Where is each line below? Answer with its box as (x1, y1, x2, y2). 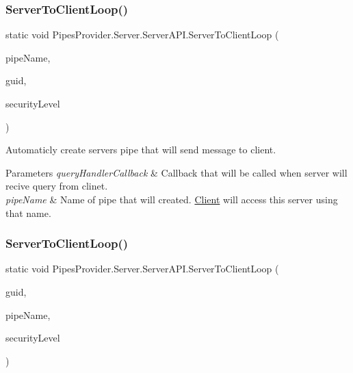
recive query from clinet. (5, 179, 108, 193)
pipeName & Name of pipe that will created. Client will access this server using (5, 192, 338, 206)
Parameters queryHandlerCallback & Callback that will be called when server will (5, 165, 348, 179)
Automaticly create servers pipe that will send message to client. (5, 142, 276, 157)
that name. (5, 205, 51, 220)
